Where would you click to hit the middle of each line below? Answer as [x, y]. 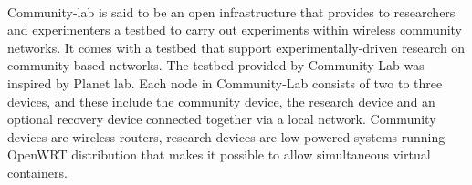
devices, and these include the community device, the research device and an [221, 101]
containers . [37, 172]
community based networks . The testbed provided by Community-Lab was [216, 65]
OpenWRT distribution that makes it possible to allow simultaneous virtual [219, 154]
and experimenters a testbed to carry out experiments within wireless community [235, 30]
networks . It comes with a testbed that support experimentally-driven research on [236, 47]
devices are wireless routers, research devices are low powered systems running [226, 136]
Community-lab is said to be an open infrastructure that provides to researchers [231, 11]
